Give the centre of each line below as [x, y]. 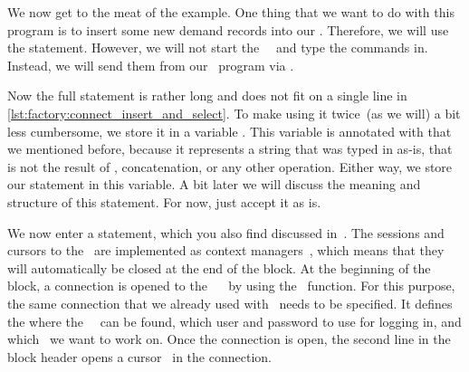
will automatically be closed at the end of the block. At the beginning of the [219, 267]
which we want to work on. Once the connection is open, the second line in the [229, 339]
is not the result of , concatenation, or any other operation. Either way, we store [230, 166]
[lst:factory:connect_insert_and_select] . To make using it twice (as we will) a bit [234, 113]
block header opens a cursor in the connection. [139, 356]
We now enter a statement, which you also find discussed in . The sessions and [226, 232]
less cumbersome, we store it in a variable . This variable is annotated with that [230, 131]
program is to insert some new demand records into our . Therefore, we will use [228, 29]
